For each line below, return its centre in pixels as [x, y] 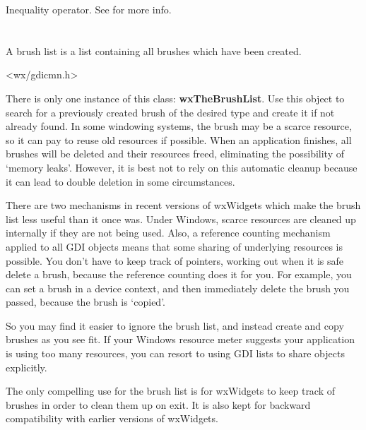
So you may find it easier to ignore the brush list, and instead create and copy [175, 325]
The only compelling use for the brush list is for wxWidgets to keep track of [171, 391]
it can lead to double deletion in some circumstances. [120, 181]
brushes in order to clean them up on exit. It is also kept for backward [158, 404]
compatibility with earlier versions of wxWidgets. [112, 418]
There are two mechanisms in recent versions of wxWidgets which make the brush [183, 205]
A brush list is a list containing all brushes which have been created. [154, 50]
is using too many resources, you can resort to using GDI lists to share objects [175, 353]
